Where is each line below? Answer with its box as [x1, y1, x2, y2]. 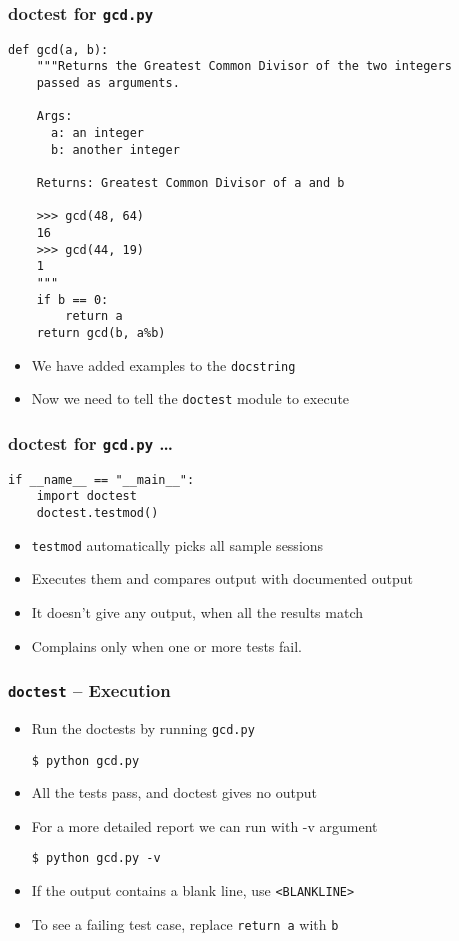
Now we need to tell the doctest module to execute [31, 388, 350, 409]
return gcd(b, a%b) [36, 325, 166, 340]
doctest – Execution [8, 678, 171, 703]
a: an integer [50, 126, 145, 141]
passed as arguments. [36, 76, 180, 91]
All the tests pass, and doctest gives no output [31, 782, 317, 803]
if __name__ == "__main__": [8, 472, 195, 487]
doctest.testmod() [36, 506, 159, 520]
